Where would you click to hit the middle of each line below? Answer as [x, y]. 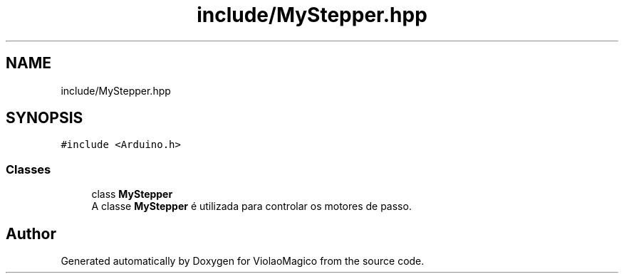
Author [31, 233]
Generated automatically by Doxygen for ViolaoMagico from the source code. [243, 261]
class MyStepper [132, 194]
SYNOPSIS [45, 118]
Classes [28, 169]
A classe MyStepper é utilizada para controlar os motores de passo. [251, 206]
